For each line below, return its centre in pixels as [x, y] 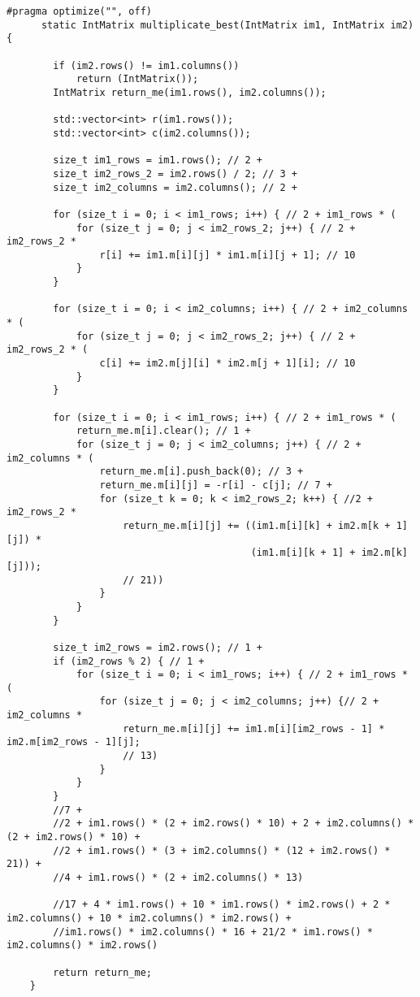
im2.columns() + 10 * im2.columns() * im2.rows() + [149, 918]
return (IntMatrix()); [137, 79]
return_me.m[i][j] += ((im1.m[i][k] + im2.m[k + [257, 525]
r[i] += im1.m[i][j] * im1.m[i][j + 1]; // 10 [227, 255]
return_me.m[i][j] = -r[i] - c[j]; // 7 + [216, 485]
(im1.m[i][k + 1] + [303, 553]
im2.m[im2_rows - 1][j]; [74, 742]
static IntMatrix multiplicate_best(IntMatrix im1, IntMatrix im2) [227, 25]
